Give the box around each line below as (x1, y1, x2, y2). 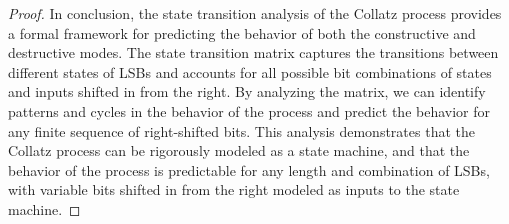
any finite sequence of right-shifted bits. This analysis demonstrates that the (8, 120, 475, 141)
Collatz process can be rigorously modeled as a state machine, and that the (8, 140, 470, 161)
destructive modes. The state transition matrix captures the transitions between (8, 42, 499, 63)
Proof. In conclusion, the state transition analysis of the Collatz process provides (8, 3, 502, 23)
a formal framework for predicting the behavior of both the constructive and (8, 22, 476, 43)
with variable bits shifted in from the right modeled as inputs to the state (8, 179, 460, 200)
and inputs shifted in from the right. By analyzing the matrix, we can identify (8, 81, 486, 102)
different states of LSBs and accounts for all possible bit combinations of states (8, 61, 492, 82)
